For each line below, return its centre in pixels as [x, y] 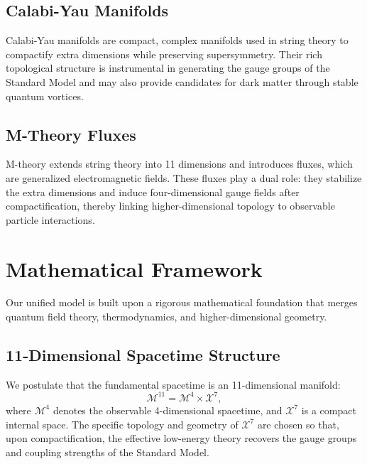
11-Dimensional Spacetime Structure [143, 355]
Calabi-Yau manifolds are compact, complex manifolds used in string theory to [177, 40]
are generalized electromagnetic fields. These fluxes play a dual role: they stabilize [184, 177]
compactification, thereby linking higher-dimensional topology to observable [170, 206]
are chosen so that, [298, 424]
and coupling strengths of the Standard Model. [108, 452]
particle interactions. [50, 219]
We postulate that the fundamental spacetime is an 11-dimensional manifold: [173, 384]
